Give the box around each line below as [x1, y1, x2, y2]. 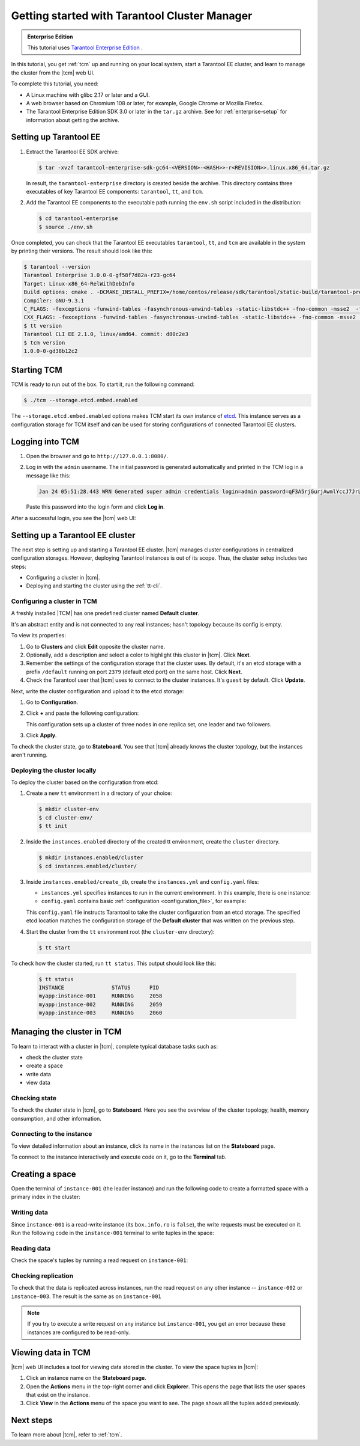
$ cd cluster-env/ [38, 814, 93, 821]
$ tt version [23, 322, 62, 329]
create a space [26, 1062, 63, 1070]
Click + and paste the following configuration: [26, 709, 139, 717]
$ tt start [38, 944, 71, 951]
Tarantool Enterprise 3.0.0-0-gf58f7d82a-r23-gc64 [23, 272, 176, 279]
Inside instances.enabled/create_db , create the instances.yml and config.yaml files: [26, 878, 259, 885]
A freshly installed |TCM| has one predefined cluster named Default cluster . [11, 610, 200, 617]
